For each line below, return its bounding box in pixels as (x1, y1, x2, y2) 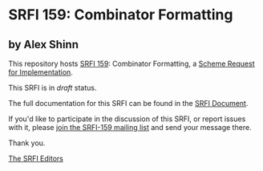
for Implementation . (8, 67, 74, 77)
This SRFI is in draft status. (8, 83, 97, 92)
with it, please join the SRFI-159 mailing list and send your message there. (8, 123, 252, 132)
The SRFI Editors (8, 154, 64, 163)
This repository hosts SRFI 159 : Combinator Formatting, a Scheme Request (8, 59, 255, 68)
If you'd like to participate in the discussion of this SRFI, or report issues (8, 114, 246, 124)
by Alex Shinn (8, 38, 79, 51)
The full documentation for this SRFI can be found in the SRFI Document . (8, 99, 249, 108)
